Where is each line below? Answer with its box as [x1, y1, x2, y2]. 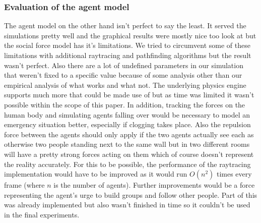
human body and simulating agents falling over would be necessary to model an [4, 109, 250, 120]
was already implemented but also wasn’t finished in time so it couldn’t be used [4, 199, 250, 210]
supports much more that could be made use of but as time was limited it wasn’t [4, 89, 254, 100]
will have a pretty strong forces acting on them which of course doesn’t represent [4, 148, 254, 159]
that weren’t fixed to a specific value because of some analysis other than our [4, 70, 242, 80]
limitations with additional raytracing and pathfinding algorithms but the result [4, 50, 251, 60]
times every [216, 169, 252, 179]
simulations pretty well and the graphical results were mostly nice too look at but [4, 30, 256, 40]
